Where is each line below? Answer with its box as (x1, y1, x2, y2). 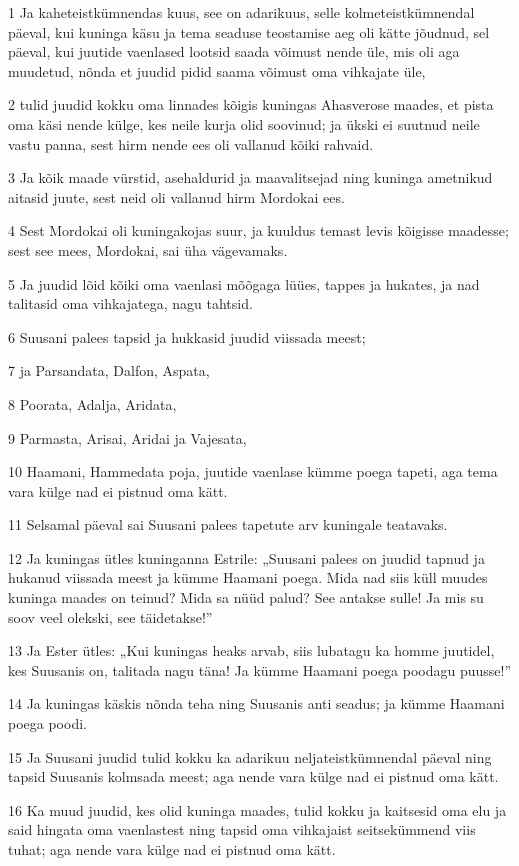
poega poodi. (8, 713, 87, 734)
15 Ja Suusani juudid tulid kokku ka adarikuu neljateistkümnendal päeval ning (8, 746, 492, 767)
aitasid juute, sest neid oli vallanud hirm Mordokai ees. (8, 186, 345, 207)
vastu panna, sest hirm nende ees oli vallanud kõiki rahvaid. (8, 133, 374, 154)
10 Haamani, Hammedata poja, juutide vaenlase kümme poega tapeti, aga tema (8, 461, 498, 482)
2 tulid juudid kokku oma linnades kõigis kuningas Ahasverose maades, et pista (8, 94, 494, 115)
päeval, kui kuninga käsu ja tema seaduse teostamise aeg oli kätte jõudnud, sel (8, 21, 490, 42)
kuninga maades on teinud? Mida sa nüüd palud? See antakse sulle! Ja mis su (8, 587, 484, 608)
